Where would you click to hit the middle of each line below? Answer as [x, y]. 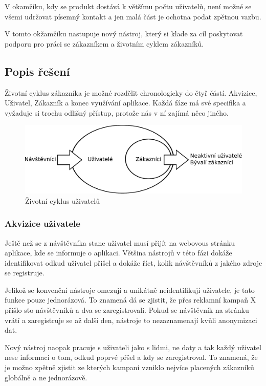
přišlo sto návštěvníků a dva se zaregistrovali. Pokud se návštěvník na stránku [127, 310]
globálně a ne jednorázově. [46, 377]
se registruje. [25, 273]
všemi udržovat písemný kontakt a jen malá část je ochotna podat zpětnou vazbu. [133, 16]
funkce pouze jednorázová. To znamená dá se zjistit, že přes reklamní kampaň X [130, 300]
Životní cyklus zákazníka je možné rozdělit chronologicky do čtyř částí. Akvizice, [131, 92]
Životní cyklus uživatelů [62, 200]
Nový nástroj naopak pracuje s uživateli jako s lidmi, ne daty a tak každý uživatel [133, 347]
